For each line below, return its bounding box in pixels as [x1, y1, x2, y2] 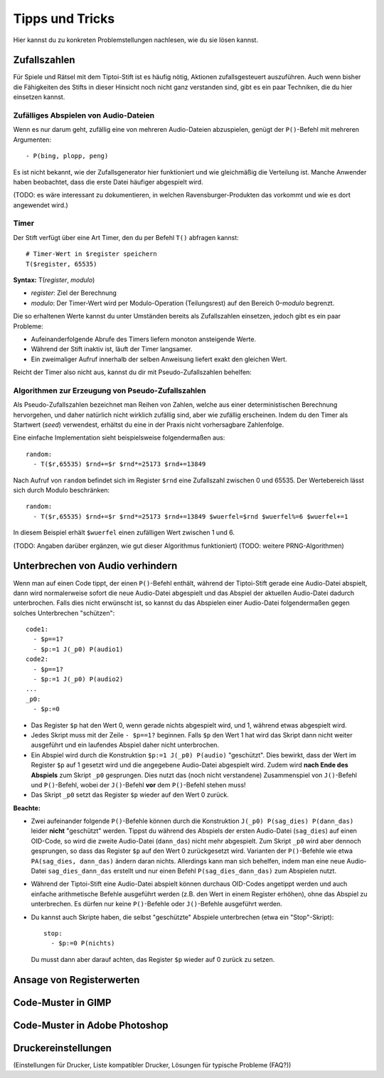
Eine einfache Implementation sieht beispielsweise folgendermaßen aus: [13, 433, 225, 442]
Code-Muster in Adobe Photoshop [13, 1019, 169, 1031]
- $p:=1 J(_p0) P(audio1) [33, 645, 124, 653]
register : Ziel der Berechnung [31, 289, 117, 297]
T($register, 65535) [26, 260, 97, 268]
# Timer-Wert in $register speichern [26, 250, 158, 258]
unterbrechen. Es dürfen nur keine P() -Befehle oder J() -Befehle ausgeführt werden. [31, 900, 282, 908]
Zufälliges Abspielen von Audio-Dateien [13, 110, 155, 120]
